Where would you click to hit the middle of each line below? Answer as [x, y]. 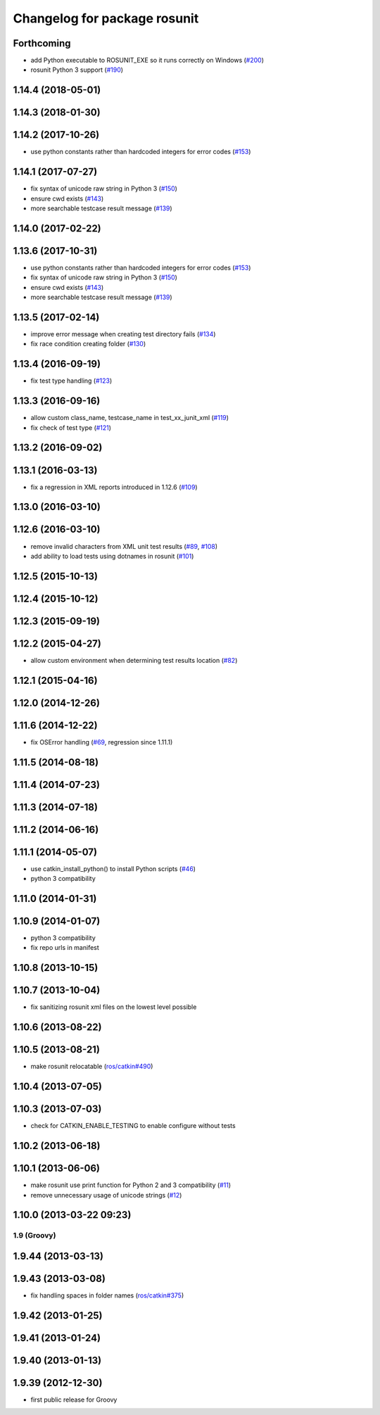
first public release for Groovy [74, 1400]
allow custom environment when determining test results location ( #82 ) [134, 660]
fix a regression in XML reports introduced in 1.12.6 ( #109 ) [114, 487]
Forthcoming [42, 43]
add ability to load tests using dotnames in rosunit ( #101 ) [112, 556]
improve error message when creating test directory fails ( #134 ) [123, 334]
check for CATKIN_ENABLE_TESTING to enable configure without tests [133, 1126]
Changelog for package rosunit [106, 18]
